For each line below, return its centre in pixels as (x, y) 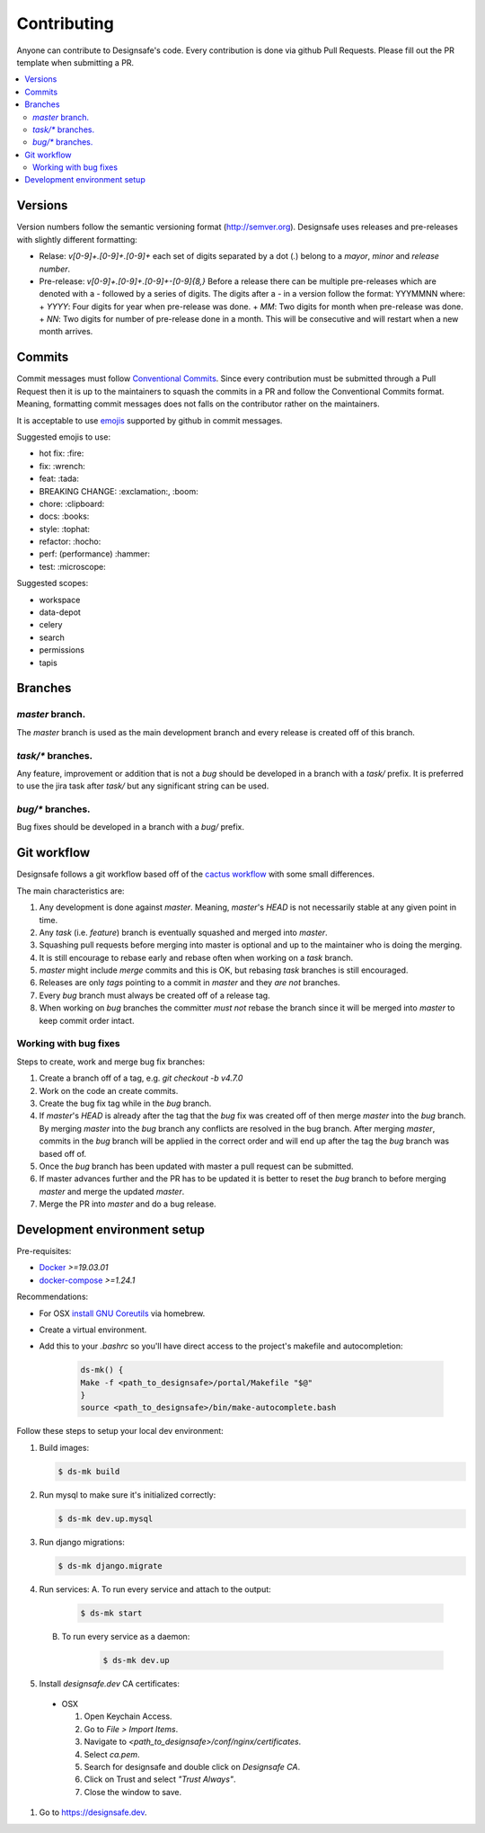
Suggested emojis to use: (64, 437)
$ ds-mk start (111, 1613)
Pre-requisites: (44, 1250)
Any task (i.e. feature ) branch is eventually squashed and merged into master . (183, 932)
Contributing (65, 23)
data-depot (60, 612)
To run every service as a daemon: (126, 1636)
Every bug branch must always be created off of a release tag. (154, 995)
